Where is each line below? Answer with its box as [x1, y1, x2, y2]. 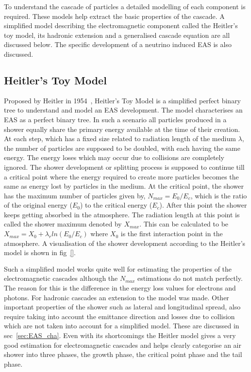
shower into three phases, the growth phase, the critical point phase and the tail [4, 349, 242, 359]
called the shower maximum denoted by [4, 219, 122, 229]
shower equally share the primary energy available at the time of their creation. [4, 124, 240, 134]
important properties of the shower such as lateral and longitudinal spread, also [4, 302, 241, 312]
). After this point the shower [159, 200, 247, 210]
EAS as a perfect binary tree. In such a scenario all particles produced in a [4, 114, 227, 124]
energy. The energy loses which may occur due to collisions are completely [4, 152, 224, 162]
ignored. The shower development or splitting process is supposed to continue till [4, 162, 245, 172]
